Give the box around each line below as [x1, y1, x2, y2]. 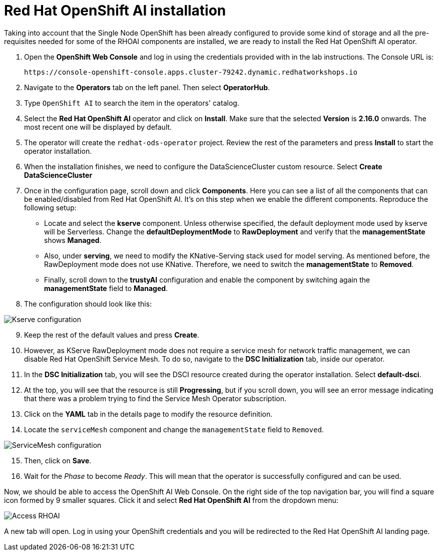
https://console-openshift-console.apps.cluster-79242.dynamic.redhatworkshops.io [24, 68, 357, 76]
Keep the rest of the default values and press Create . [24, 330, 199, 339]
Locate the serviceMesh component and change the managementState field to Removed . [24, 425, 324, 434]
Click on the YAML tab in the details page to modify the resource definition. [24, 409, 273, 418]
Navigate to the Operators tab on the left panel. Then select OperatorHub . [24, 83, 270, 92]
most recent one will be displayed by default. [24, 122, 172, 131]
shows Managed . [44, 235, 102, 244]
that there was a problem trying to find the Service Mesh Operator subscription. [24, 394, 287, 403]
